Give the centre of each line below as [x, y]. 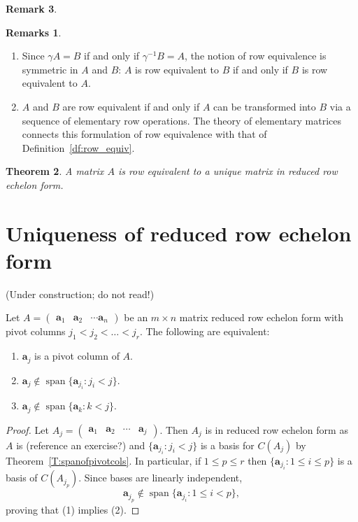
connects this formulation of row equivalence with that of [144, 134]
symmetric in [50, 69]
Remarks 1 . [34, 32]
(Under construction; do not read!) [80, 294]
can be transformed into [265, 106]
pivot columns [36, 331]
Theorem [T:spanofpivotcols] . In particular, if [103, 460]
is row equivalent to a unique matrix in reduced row [228, 171]
